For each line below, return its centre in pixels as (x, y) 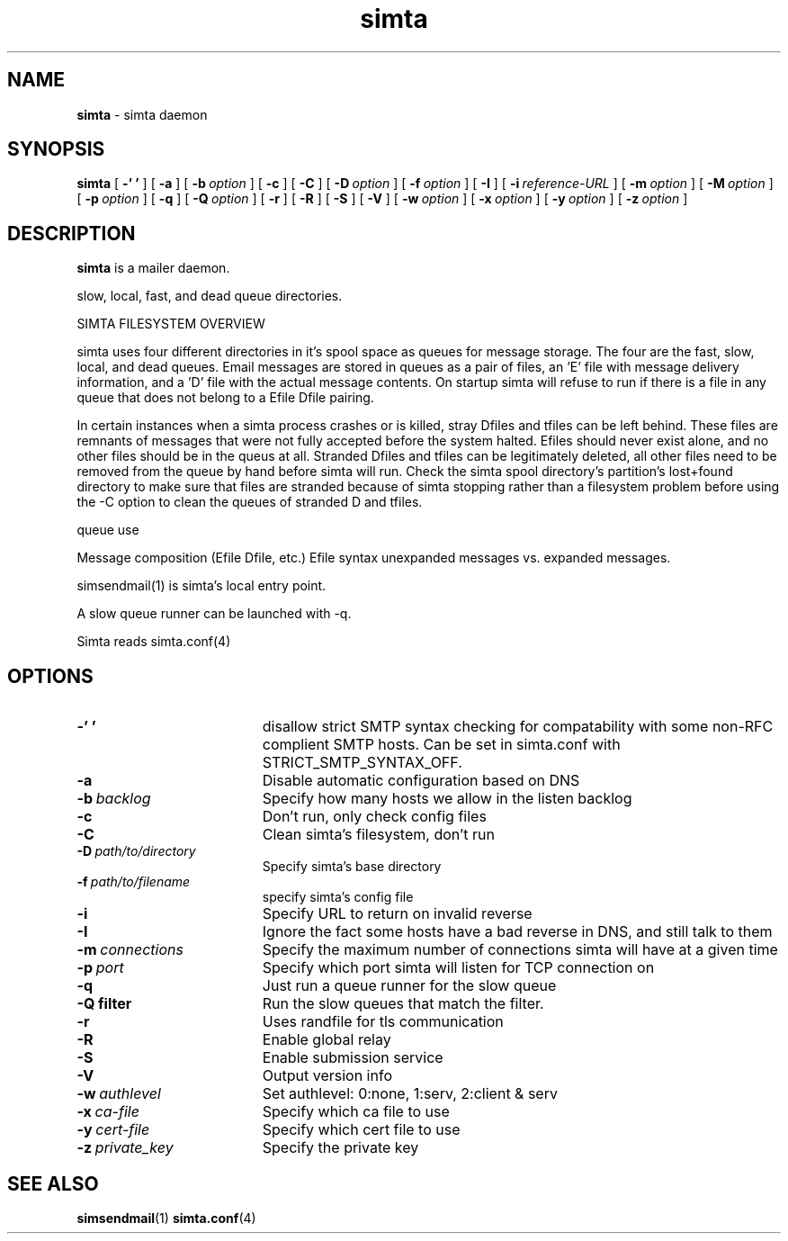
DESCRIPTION (72, 233)
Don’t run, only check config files (374, 817)
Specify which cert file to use (361, 1130)
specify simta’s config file (338, 897)
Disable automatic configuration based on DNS (421, 781)
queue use (108, 530)
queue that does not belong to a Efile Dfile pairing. (225, 398)
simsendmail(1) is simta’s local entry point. (201, 586)
